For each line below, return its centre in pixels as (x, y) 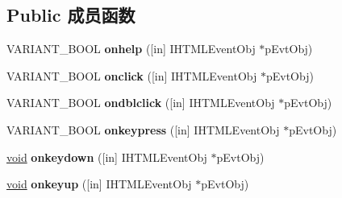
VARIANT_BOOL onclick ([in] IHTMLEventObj (132, 75)
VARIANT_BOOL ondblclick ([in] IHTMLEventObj (141, 103)
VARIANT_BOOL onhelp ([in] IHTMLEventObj (131, 49)
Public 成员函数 (71, 15)
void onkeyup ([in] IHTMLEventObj (99, 184)
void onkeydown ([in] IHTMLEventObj (107, 157)
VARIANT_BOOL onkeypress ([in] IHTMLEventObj (143, 129)
